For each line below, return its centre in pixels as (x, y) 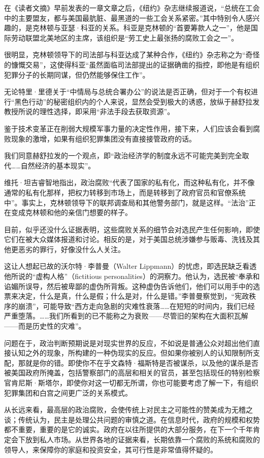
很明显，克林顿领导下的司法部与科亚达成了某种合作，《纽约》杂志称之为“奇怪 (132, 55)
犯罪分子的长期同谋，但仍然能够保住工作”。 (77, 74)
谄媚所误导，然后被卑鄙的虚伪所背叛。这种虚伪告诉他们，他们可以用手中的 (128, 286)
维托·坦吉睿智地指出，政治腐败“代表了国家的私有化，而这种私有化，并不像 (129, 182)
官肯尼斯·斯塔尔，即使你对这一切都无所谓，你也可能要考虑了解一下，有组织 (131, 382)
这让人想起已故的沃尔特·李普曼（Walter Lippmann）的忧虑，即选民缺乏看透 (130, 266)
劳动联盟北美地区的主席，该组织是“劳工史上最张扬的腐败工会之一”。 (125, 37)
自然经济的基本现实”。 (58, 165)
